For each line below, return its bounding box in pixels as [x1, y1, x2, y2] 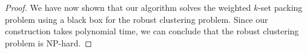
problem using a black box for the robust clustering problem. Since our [5, 13, 268, 25]
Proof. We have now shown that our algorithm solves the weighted [5, 1, 251, 13]
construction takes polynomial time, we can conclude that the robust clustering [5, 25, 299, 37]
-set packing [258, 1, 303, 13]
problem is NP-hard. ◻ [5, 36, 92, 49]
